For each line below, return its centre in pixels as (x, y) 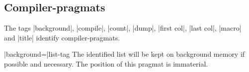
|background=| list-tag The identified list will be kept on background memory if (124, 54)
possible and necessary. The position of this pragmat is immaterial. (106, 63)
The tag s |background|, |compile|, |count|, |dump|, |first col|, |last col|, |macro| (123, 28)
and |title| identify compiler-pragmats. (62, 37)
